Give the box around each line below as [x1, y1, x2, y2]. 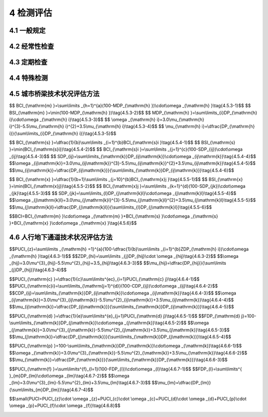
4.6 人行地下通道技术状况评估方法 [9, 233, 113, 241]
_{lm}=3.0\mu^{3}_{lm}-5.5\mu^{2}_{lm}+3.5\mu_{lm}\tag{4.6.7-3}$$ [9, 380, 151, 386]
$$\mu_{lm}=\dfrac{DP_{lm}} [151, 380, 211, 386]
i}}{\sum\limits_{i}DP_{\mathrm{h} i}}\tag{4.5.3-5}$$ [9, 130, 117, 136]
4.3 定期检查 [9, 58, 48, 66]
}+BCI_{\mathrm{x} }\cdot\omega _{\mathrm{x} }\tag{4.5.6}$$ [9, 220, 137, 226]
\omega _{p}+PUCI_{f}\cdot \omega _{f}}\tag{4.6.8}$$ [9, 403, 121, 409]
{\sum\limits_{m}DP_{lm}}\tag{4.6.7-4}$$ [9, 387, 94, 393]
